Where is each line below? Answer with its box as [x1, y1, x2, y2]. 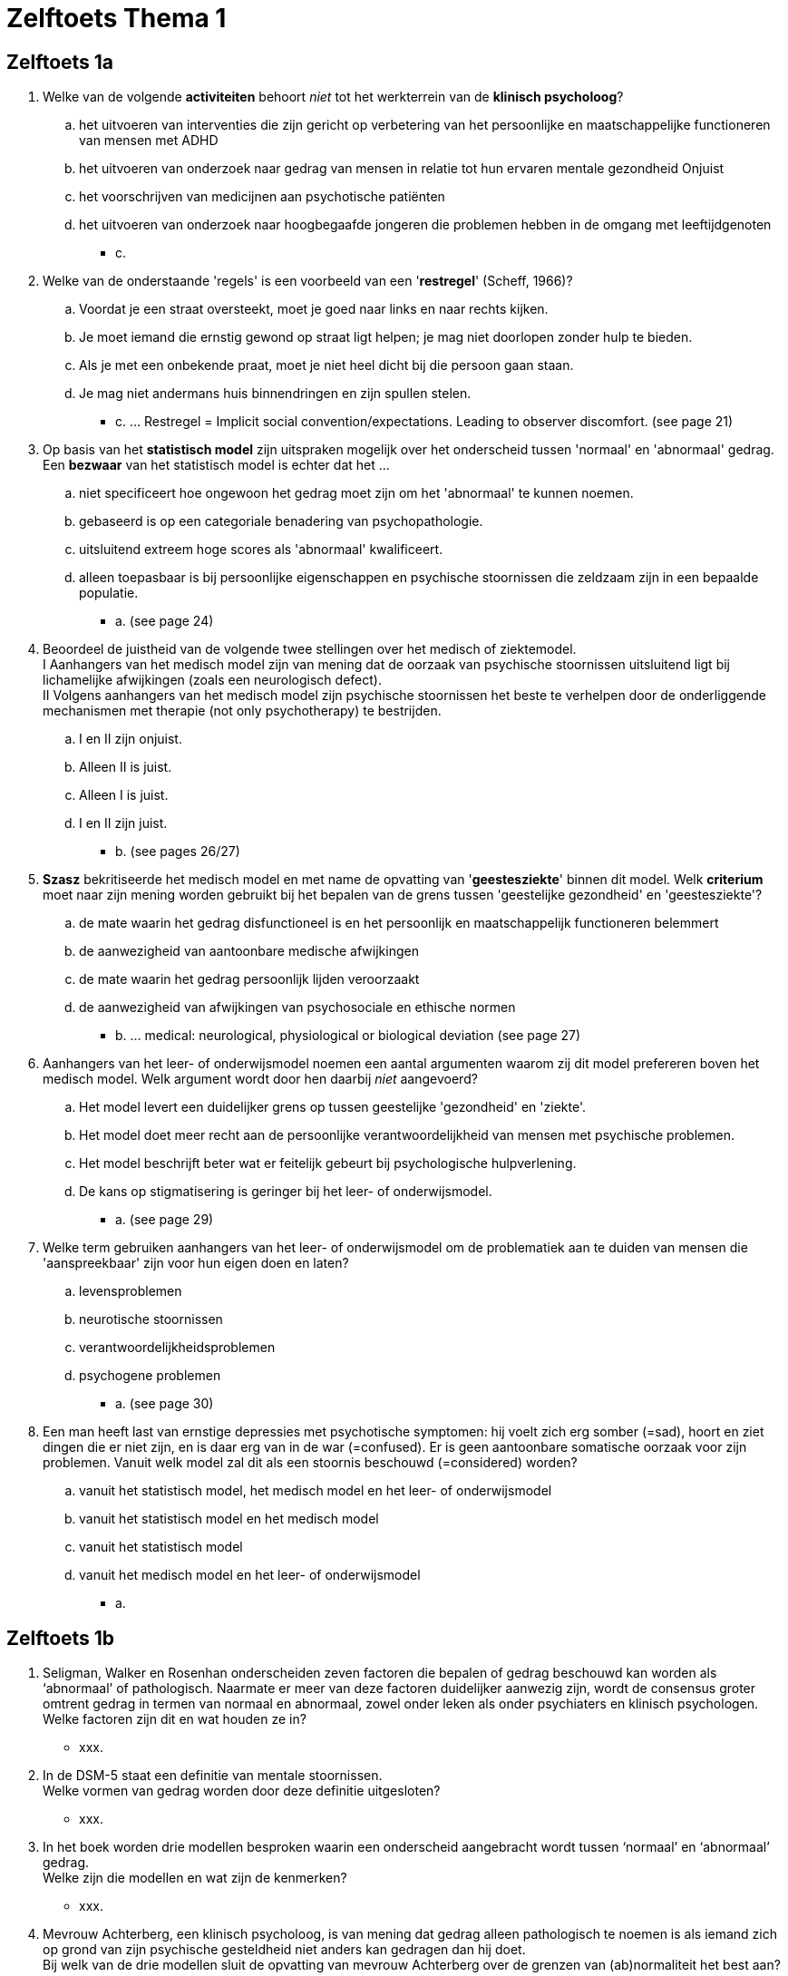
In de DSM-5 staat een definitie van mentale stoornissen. [43, 1767, 383, 1784]
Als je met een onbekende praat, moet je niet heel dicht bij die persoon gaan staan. [79, 357, 574, 374]
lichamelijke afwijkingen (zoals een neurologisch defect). [43, 672, 382, 688]
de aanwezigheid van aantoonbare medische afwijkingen [79, 943, 419, 959]
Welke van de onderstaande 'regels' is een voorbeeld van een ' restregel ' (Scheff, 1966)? [43, 273, 573, 289]
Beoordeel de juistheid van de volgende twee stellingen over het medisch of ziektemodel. [43, 641, 577, 657]
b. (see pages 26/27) [115, 843, 240, 860]
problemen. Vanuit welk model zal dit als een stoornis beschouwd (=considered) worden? [43, 1455, 578, 1471]
